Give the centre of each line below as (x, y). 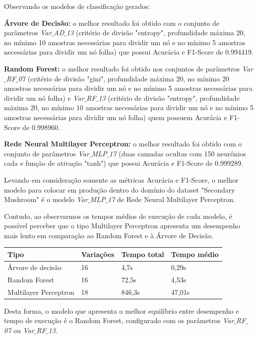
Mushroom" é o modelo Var (46, 199)
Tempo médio (195, 254)
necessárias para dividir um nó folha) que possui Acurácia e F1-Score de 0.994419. (129, 52)
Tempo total (143, 254)
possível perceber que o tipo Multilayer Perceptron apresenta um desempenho (122, 226)
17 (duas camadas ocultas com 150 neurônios (178, 153)
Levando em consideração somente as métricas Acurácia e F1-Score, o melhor (121, 179)
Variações (98, 254)
